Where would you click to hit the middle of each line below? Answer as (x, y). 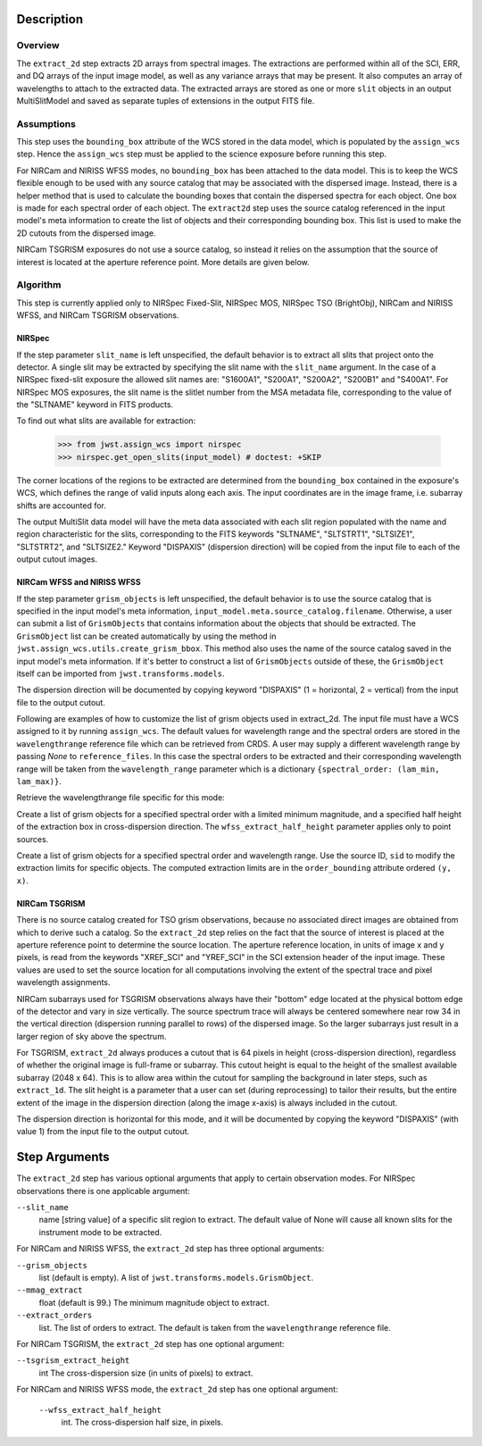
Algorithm (39, 285)
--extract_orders (54, 1316)
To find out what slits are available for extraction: (106, 421)
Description (50, 19)
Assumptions (46, 123)
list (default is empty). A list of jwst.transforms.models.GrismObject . (176, 1278)
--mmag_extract (50, 1290)
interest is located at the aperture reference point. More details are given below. (163, 262)
